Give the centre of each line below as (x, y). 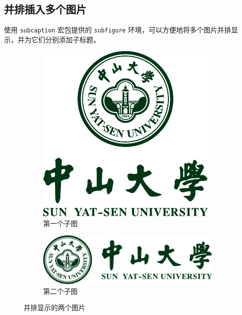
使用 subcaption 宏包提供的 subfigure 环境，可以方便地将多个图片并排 (118, 30)
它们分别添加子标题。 (66, 39)
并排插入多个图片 (45, 9)
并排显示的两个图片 (54, 307)
